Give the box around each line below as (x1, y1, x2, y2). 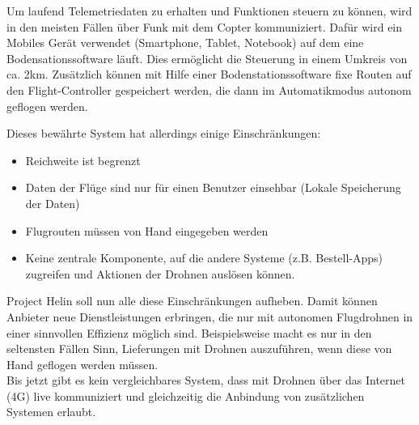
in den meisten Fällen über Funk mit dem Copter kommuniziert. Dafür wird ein (6, 18, 403, 35)
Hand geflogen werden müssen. (6, 355, 159, 372)
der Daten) (25, 194, 80, 211)
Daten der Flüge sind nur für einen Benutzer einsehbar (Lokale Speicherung (25, 179, 401, 196)
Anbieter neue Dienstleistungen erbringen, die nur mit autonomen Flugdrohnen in (6, 308, 413, 325)
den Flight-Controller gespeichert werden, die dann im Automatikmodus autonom (6, 81, 412, 98)
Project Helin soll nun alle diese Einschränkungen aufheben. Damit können (6, 292, 378, 309)
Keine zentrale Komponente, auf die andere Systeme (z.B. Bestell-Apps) (25, 249, 383, 266)
